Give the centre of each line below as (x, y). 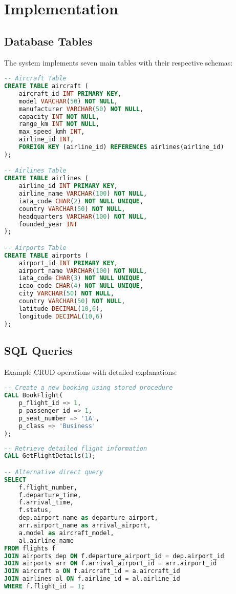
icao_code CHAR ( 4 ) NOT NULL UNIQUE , (81, 286)
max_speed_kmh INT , (52, 132)
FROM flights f (30, 548)
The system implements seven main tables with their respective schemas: (119, 62)
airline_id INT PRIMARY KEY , (68, 186)
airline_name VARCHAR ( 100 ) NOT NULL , (83, 194)
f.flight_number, (48, 487)
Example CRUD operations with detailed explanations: (91, 372)
